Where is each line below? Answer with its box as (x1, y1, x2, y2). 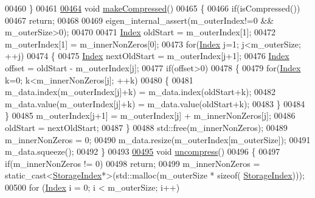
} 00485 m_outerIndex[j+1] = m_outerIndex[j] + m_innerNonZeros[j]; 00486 (5, 109, 296, 122)
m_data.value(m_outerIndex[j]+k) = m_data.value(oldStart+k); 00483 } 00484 (5, 97, 305, 110)
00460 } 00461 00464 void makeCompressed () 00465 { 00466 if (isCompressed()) (5, 2, 300, 14)
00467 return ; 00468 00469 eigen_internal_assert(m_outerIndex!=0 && (5, 13, 274, 26)
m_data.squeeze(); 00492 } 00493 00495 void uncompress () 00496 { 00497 (5, 145, 280, 158)
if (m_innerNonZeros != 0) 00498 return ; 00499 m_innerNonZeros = (5, 157, 260, 169)
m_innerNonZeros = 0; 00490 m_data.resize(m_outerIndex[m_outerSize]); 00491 (5, 133, 311, 146)
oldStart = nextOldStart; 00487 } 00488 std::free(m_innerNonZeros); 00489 (5, 121, 288, 133)
